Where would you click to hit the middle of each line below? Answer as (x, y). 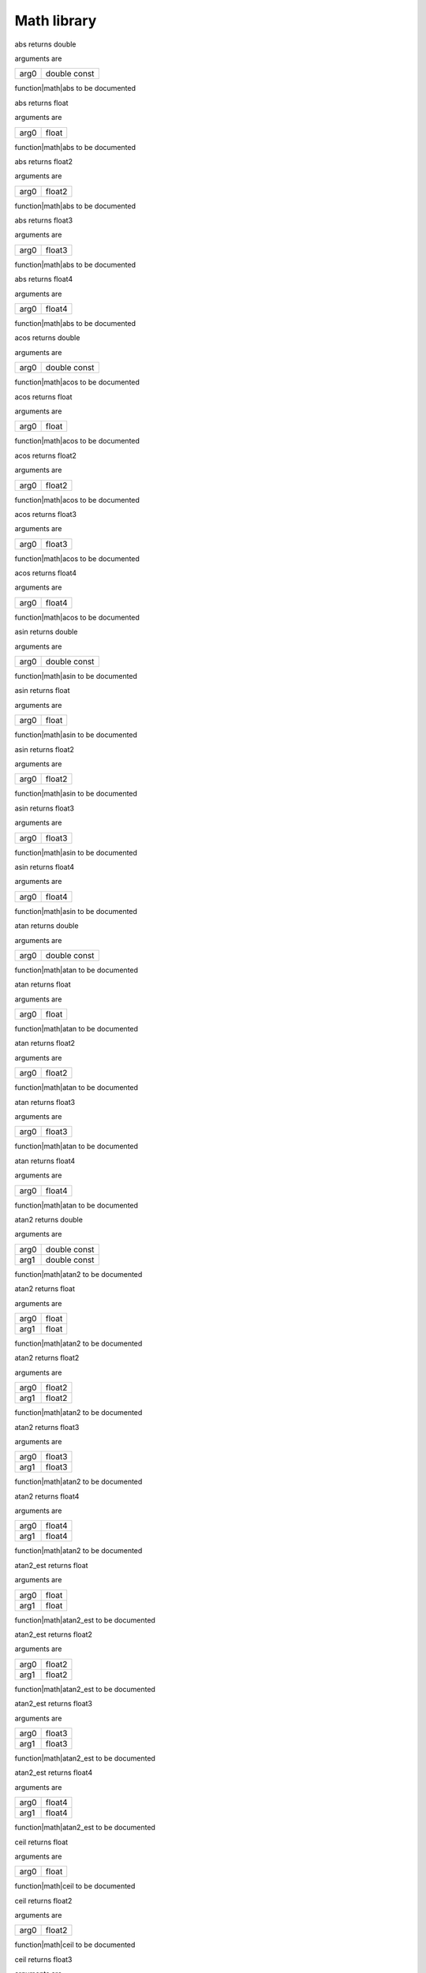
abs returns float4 (44, 279)
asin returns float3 (45, 808)
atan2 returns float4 (47, 1496)
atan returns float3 (45, 1102)
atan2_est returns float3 (53, 1704)
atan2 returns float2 (47, 1358)
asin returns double (46, 632)
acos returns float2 (45, 455)
